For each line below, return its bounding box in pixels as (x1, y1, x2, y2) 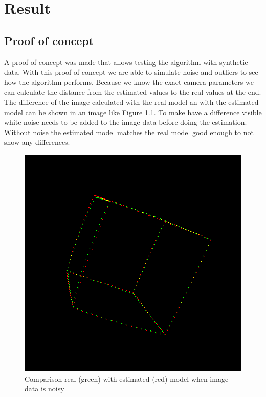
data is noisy (25, 383, 64, 394)
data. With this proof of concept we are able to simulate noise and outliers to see (4, 67, 258, 77)
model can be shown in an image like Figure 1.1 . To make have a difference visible (4, 106, 262, 117)
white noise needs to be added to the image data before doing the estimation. (4, 117, 247, 127)
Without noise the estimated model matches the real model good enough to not (4, 126, 254, 137)
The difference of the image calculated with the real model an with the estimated (4, 96, 259, 107)
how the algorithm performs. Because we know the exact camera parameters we (4, 76, 254, 87)
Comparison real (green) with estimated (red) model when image (25, 373, 229, 384)
